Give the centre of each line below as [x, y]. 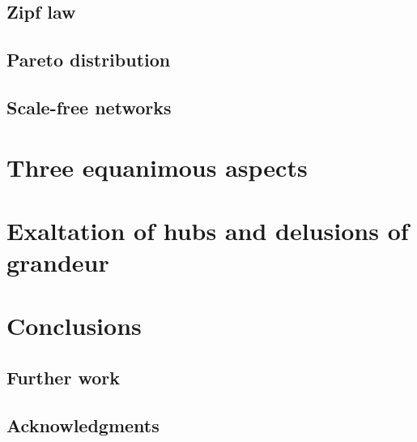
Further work [63, 378]
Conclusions [74, 326]
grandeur [58, 262]
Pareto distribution [89, 60]
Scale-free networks [89, 107]
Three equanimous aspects [157, 167]
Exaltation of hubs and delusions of [208, 230]
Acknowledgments [83, 425]
